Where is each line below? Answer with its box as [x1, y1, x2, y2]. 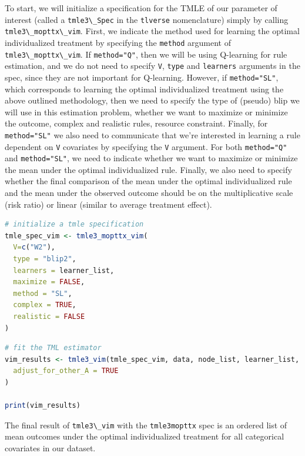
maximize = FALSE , [13, 278, 85, 287]
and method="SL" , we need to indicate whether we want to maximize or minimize [5, 152, 298, 164]
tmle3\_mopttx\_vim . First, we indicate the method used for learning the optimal [5, 25, 300, 37]
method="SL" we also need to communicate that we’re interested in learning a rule [5, 128, 300, 141]
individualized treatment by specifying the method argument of [5, 36, 231, 48]
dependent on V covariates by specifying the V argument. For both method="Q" [5, 140, 287, 152]
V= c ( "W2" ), [13, 243, 55, 252]
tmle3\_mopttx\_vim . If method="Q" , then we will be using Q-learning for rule [5, 48, 287, 60]
